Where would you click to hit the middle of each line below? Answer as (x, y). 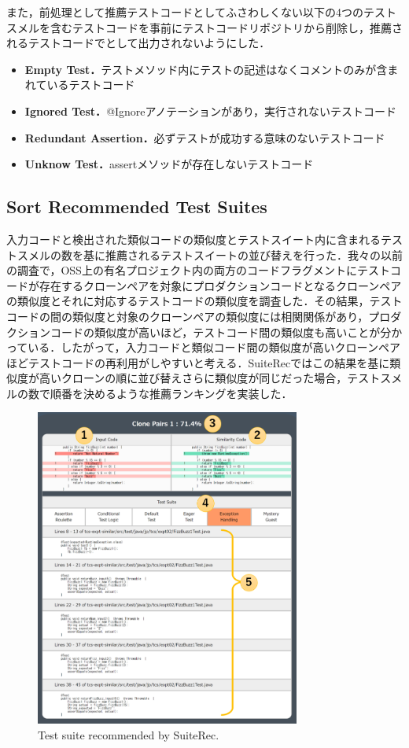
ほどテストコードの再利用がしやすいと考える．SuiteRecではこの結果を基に (198, 362)
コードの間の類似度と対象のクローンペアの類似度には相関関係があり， (188, 316)
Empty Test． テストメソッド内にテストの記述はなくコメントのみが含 (206, 69)
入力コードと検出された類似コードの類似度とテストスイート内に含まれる (193, 239)
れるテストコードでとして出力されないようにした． (136, 43)
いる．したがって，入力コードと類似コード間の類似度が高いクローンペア (214, 347)
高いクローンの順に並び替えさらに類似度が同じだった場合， (193, 378)
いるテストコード (91, 85)
